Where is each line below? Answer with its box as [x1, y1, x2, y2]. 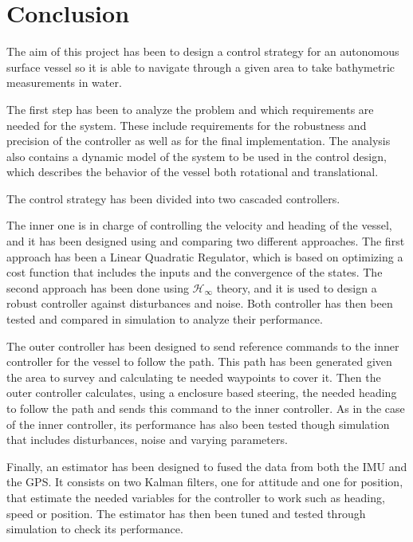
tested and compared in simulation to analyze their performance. [6, 311, 323, 328]
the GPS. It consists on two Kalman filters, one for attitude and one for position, [6, 473, 403, 490]
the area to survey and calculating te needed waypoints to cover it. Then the [6, 368, 381, 385]
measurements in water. [6, 74, 122, 91]
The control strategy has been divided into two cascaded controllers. [6, 190, 340, 206]
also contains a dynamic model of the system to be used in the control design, [6, 147, 387, 164]
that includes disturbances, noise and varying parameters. [6, 431, 288, 448]
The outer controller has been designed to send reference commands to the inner [6, 337, 399, 354]
